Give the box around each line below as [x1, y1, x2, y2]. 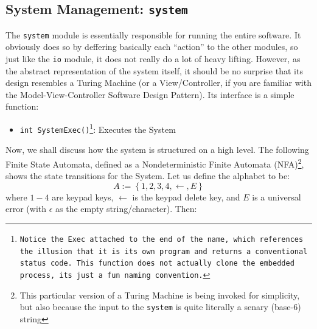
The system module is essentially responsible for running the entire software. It [5, 28, 301, 41]
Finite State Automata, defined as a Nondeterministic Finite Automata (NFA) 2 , [5, 155, 304, 170]
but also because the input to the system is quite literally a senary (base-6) [19, 300, 301, 313]
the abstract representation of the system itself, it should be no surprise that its [5, 64, 303, 77]
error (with [5, 202, 47, 215]
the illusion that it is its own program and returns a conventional [19, 247, 308, 256]
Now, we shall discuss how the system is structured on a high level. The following [5, 143, 309, 156]
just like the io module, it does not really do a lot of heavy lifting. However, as [5, 52, 301, 65]
